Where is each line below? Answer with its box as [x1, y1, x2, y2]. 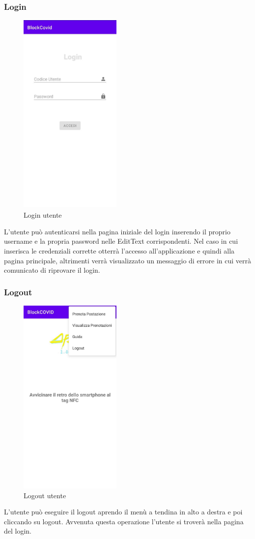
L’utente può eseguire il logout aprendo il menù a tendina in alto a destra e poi [4, 507, 243, 517]
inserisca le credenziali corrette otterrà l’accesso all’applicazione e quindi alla [4, 246, 235, 255]
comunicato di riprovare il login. [4, 265, 100, 275]
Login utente [24, 210, 62, 220]
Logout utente [24, 490, 66, 500]
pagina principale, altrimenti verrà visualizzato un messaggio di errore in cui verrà [4, 255, 252, 265]
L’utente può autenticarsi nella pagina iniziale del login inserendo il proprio [4, 226, 231, 236]
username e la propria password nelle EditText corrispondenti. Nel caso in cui [4, 236, 238, 246]
